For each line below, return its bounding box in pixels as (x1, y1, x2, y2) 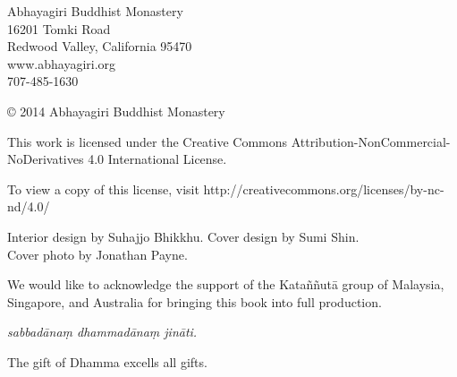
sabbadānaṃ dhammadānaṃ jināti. (7, 322, 198, 341)
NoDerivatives (7, 150, 84, 168)
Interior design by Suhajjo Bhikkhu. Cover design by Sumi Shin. (7, 227, 360, 245)
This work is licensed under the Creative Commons (7, 132, 288, 150)
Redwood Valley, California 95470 (7, 37, 192, 56)
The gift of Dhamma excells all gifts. (7, 352, 207, 371)
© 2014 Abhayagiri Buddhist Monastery (7, 101, 225, 120)
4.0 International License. (88, 150, 227, 168)
